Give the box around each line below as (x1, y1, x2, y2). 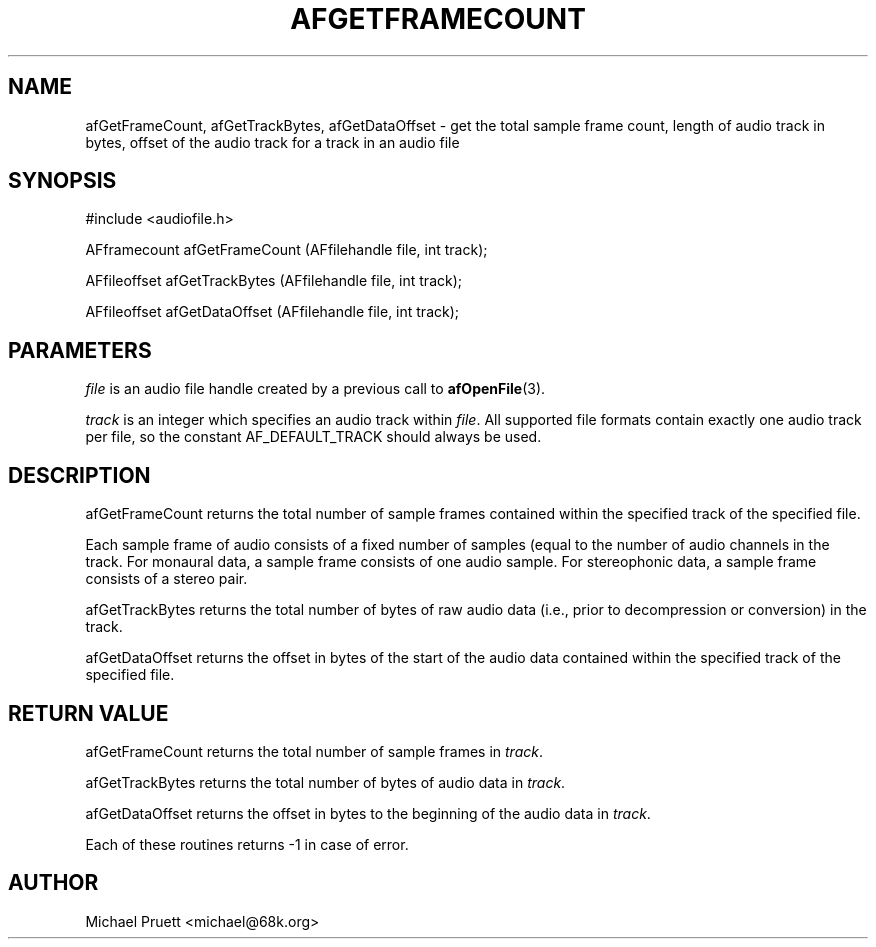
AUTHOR (8, 870, 99, 896)
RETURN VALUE (8, 700, 169, 726)
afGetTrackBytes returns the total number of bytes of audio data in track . (85, 773, 566, 791)
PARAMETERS (8, 337, 152, 363)
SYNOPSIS (8, 168, 117, 194)
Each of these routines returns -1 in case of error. (85, 835, 409, 853)
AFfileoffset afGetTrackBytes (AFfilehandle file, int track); (85, 272, 463, 290)
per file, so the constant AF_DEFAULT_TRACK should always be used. (85, 428, 542, 446)
